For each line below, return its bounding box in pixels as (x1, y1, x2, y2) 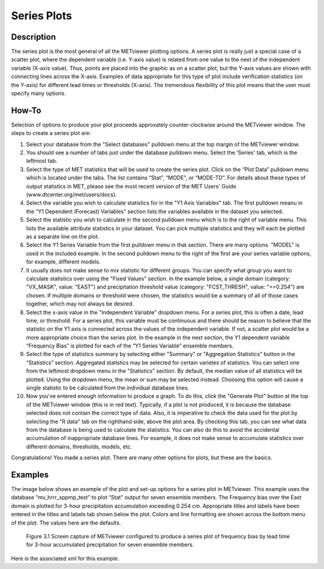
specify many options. (11, 90, 66, 97)
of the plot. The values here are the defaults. (11, 519, 121, 526)
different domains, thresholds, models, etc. (26, 443, 132, 450)
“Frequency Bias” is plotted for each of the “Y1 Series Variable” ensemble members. (26, 342, 234, 349)
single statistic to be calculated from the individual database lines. (26, 384, 190, 391)
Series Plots (11, 9, 72, 22)
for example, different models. (26, 258, 101, 265)
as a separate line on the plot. (26, 233, 100, 240)
